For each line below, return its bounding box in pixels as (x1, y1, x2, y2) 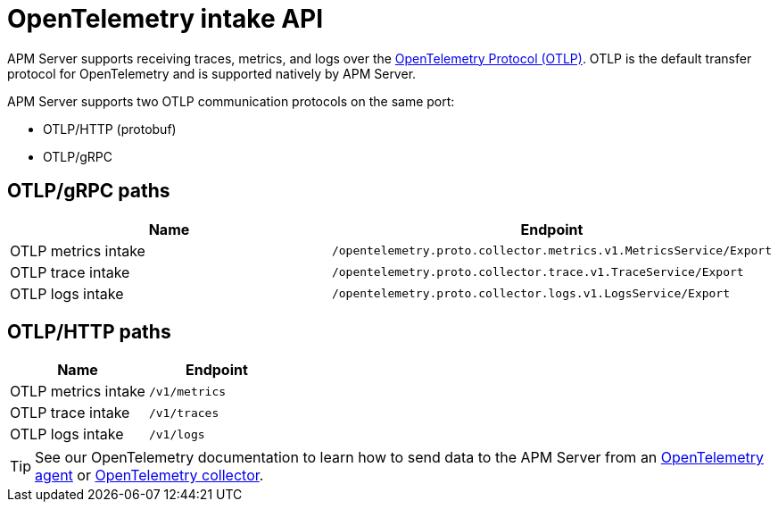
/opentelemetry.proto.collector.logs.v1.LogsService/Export (331, 287, 731, 301)
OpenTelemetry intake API (7, 4, 324, 34)
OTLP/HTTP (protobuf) (43, 121, 177, 137)
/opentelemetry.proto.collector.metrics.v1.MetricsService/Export (331, 244, 772, 258)
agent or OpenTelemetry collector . (35, 466, 264, 485)
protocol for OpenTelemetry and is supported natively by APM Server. (7, 65, 417, 81)
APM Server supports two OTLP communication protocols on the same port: (7, 93, 455, 109)
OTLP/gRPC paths (7, 179, 170, 203)
